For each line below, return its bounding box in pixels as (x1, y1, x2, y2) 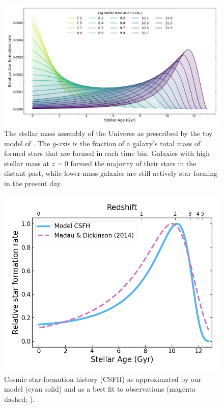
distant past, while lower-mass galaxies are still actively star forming (4, 168, 218, 178)
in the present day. (4, 178, 62, 189)
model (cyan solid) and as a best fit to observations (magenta (4, 383, 196, 394)
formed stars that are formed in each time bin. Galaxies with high (4, 148, 210, 158)
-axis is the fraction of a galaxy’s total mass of (55, 138, 201, 148)
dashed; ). (4, 393, 35, 404)
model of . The (4, 138, 50, 148)
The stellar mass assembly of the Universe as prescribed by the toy (4, 128, 213, 139)
